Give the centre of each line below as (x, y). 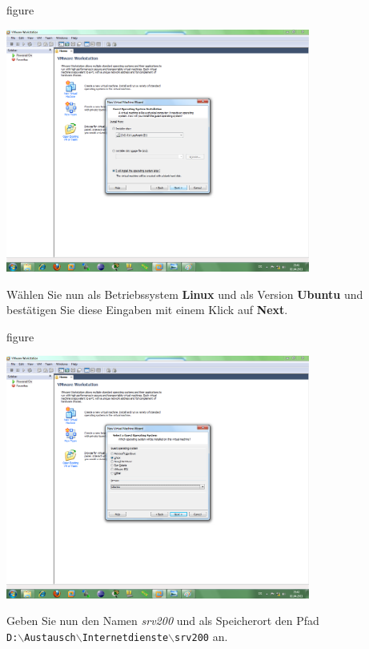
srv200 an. (201, 636)
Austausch (50, 637)
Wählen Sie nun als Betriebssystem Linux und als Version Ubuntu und (185, 294)
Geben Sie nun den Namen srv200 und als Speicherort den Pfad (163, 621)
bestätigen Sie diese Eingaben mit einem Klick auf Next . (147, 310)
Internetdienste (125, 637)
